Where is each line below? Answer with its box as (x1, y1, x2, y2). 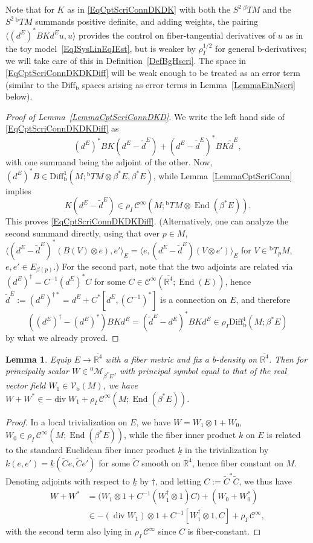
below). (5, 90, 33, 103)
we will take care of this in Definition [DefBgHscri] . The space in (5, 54, 246, 67)
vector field (5, 379, 46, 392)
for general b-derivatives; (215, 42, 307, 54)
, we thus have (239, 474, 292, 487)
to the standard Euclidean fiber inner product (5, 443, 175, 456)
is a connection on (160, 293, 227, 305)
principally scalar (5, 364, 69, 377)
